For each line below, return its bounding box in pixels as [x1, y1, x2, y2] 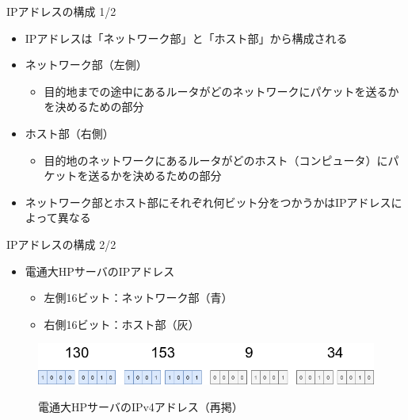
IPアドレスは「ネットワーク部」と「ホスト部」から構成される [25, 29, 348, 46]
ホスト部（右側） [25, 124, 114, 141]
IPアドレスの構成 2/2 [6, 235, 116, 252]
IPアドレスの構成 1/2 [6, 3, 116, 19]
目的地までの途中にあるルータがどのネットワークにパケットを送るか [44, 82, 399, 99]
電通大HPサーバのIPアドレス [25, 262, 175, 279]
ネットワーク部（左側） [25, 56, 147, 73]
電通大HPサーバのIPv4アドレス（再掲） [38, 398, 243, 414]
